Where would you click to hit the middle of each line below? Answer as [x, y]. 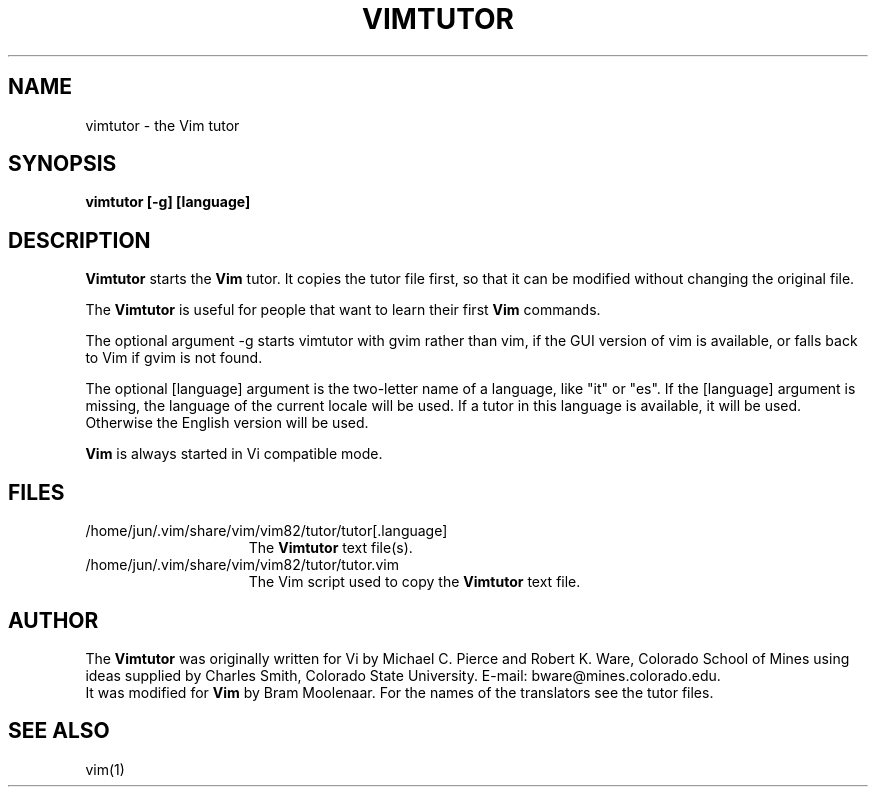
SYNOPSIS [62, 164]
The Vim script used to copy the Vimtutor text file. [414, 582]
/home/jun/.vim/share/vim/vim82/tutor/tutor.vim [242, 565]
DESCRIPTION [79, 240]
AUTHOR [53, 620]
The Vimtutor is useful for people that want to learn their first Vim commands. [343, 310]
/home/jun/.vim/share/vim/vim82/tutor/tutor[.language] [266, 531]
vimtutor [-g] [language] [168, 202]
